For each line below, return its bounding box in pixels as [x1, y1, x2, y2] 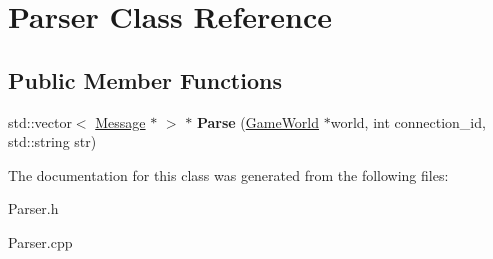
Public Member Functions [8, 64, 282, 95]
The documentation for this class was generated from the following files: [8, 164, 449, 185]
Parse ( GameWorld [196, 111, 320, 132]
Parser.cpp [8, 231, 73, 252]
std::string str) [8, 131, 97, 152]
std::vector [8, 111, 72, 132]
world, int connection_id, [330, 111, 486, 132]
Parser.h [8, 198, 59, 219]
